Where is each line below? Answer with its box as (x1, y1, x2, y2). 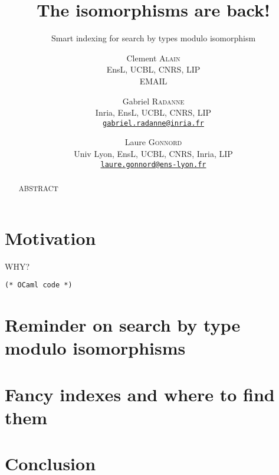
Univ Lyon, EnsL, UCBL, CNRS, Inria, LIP (74, 147, 233, 159)
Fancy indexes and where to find (5, 382, 275, 406)
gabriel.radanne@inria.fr (103, 119, 204, 127)
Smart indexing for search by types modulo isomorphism (51, 32, 256, 44)
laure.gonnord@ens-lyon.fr (100, 160, 206, 169)
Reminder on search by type (5, 313, 241, 337)
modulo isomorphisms (5, 336, 186, 360)
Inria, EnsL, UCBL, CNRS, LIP (95, 106, 212, 119)
